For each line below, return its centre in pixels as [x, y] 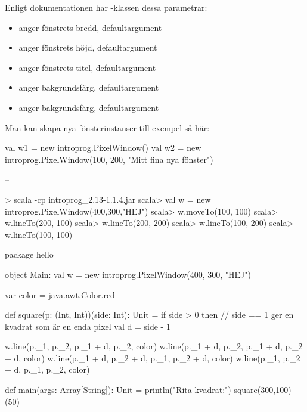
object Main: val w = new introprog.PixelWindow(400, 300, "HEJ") [128, 274]
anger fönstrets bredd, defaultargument [90, 27]
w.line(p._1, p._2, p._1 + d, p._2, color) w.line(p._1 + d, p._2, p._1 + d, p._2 [154, 346]
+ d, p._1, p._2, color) [47, 369]
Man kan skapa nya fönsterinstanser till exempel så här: [107, 127]
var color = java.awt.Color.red [60, 294]
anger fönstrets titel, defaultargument [87, 67]
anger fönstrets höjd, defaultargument [88, 47]
